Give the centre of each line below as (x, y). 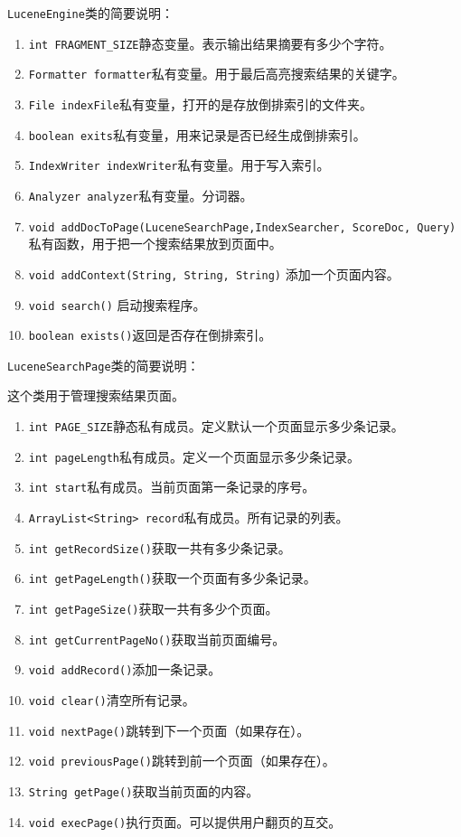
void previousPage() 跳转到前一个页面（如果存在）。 (182, 761)
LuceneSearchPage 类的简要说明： (103, 365)
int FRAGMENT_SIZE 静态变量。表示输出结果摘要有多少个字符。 (210, 43)
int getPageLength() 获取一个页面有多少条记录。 (172, 578)
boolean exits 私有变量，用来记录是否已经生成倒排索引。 (197, 134)
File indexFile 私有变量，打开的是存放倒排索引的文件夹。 (201, 103)
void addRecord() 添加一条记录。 (125, 669)
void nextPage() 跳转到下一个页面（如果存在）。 (169, 730)
